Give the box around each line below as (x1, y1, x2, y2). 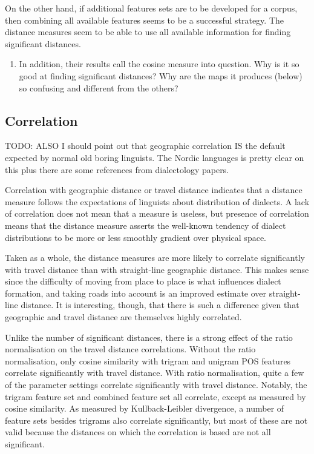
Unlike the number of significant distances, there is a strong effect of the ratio (5, 331, 293, 343)
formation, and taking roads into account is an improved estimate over (5, 286, 267, 299)
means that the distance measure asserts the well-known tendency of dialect (5, 219, 286, 231)
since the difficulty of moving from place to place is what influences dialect (5, 275, 281, 288)
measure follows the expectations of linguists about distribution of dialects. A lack (5, 195, 310, 208)
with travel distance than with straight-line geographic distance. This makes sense (5, 263, 309, 275)
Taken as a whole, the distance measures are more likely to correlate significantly (5, 251, 305, 264)
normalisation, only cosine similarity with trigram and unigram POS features (5, 354, 291, 367)
